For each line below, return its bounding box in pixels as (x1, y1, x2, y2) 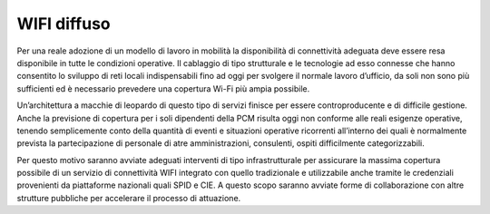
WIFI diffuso (16, 14, 111, 34)
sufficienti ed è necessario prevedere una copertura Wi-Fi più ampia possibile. (16, 83, 310, 94)
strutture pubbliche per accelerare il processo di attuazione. (16, 192, 241, 203)
